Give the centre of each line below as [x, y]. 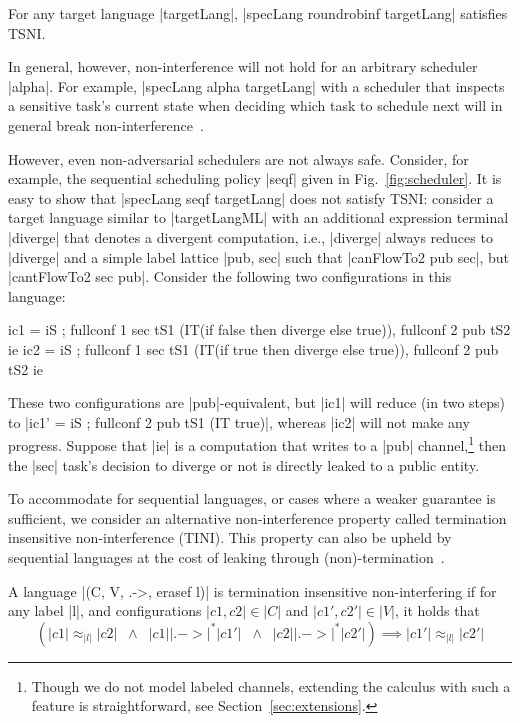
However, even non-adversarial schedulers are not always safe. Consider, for [238, 158]
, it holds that [437, 610]
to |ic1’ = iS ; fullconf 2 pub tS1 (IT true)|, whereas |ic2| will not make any [239, 421]
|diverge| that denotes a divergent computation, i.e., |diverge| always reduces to [250, 236]
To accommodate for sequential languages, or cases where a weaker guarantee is [252, 498]
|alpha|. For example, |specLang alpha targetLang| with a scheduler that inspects [256, 85]
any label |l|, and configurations [105, 610]
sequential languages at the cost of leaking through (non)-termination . [226, 556]
